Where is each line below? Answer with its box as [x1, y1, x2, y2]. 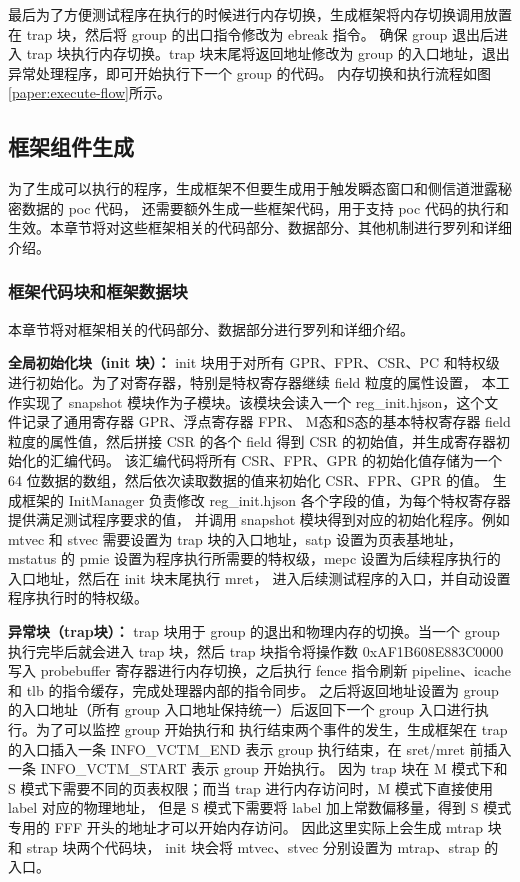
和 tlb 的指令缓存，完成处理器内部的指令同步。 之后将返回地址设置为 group [8, 679, 499, 700]
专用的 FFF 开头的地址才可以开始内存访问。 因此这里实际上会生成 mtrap [8, 817, 484, 838]
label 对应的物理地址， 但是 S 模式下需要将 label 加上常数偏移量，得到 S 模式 [8, 797, 512, 818]
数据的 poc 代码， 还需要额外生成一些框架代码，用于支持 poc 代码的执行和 [21, 197, 509, 218]
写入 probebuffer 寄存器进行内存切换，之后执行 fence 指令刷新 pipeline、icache [8, 660, 511, 681]
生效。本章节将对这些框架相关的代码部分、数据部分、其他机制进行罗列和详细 [8, 217, 512, 238]
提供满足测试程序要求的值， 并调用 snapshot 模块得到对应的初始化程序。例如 [8, 509, 510, 530]
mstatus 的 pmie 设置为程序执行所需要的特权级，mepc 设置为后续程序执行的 [8, 548, 501, 569]
